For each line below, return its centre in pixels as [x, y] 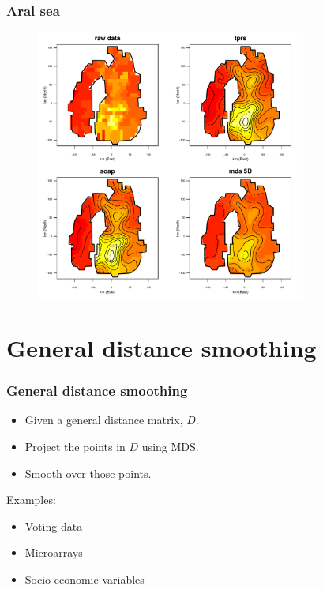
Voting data [54, 526]
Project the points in [75, 446]
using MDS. [170, 446]
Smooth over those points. [88, 473]
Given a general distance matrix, [104, 420]
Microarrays [54, 552]
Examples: [31, 500]
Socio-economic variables [85, 579]
